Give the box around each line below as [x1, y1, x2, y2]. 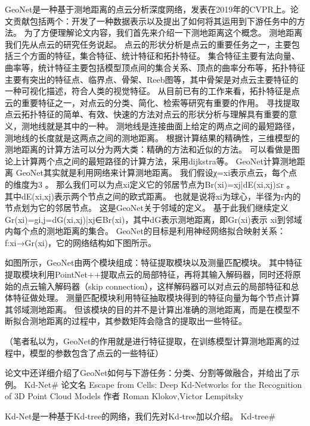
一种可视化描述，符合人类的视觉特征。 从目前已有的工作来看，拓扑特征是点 [5, 85, 300, 97]
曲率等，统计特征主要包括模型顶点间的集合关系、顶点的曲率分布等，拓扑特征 [5, 61, 305, 73]
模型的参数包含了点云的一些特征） [29, 346, 163, 359]
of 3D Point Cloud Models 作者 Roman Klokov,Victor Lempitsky [5, 390, 244, 402]
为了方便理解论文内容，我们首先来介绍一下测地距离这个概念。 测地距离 [24, 26, 303, 39]
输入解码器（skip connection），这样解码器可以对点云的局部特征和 [38, 279, 291, 292]
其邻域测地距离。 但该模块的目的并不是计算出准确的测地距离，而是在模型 [5, 303, 292, 315]
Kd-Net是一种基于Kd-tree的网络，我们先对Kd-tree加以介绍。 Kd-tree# [5, 410, 275, 422]
